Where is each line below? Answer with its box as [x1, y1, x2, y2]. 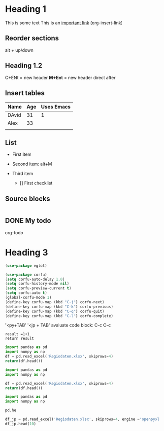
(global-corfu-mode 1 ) [5, 295, 52, 300]
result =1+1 [5, 332, 30, 337]
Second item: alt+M [12, 161, 53, 167]
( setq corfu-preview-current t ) [5, 286, 71, 291]
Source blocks [5, 194, 50, 203]
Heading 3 [5, 247, 48, 258]
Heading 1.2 [5, 62, 43, 70]
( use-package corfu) [5, 272, 48, 277]
